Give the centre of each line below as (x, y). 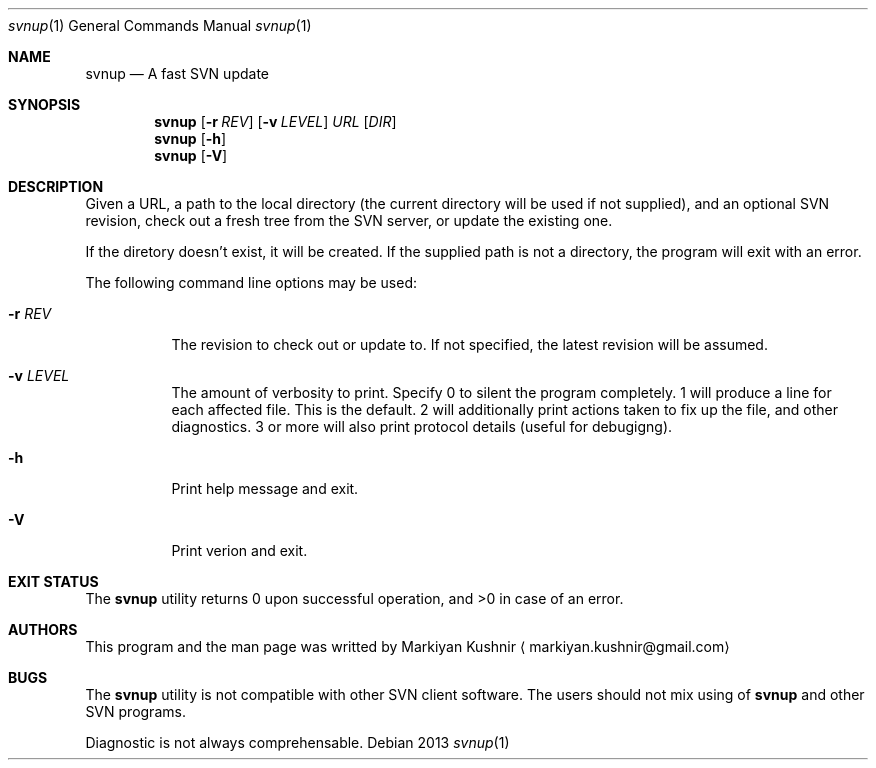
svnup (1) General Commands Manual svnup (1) (160, 25)
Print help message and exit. (265, 488)
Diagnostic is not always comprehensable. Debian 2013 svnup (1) (297, 742)
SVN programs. (135, 711)
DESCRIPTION (56, 186)
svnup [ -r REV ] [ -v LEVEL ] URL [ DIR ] (275, 121)
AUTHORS (43, 629)
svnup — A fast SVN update (177, 73)
